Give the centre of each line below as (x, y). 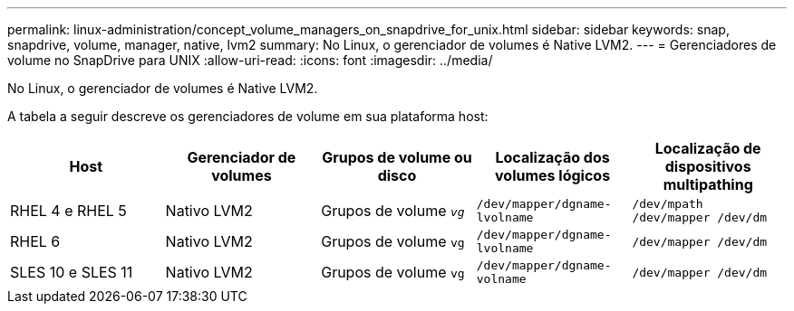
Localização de (708, 148)
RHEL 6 (35, 241)
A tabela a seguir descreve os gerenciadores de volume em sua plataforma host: (248, 116)
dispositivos (708, 166)
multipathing (708, 184)
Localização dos (552, 157)
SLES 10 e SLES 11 (72, 272)
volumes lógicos (553, 175)
